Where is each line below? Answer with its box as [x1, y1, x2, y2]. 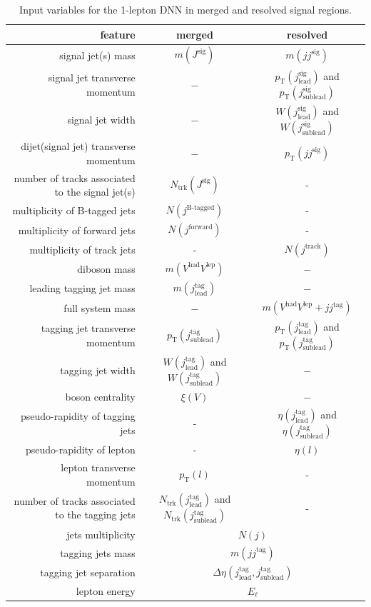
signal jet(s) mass [59, 48, 136, 63]
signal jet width [67, 112, 136, 127]
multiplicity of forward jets [18, 222, 136, 237]
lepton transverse [61, 460, 136, 474]
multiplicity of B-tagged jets [12, 203, 136, 218]
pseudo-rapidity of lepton [25, 442, 136, 457]
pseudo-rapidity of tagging [20, 408, 136, 423]
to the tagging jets [55, 507, 136, 522]
